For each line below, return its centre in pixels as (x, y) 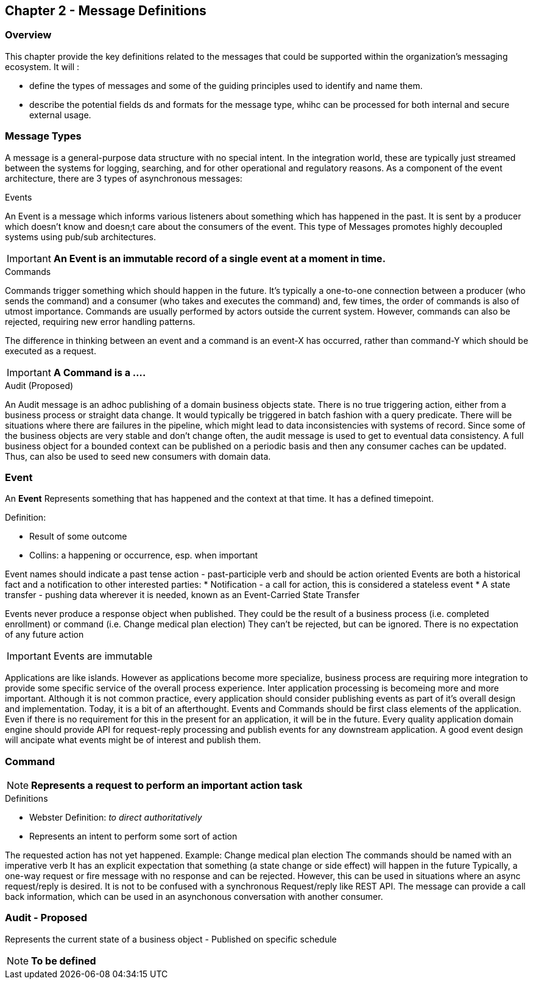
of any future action (44, 635)
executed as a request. (51, 351)
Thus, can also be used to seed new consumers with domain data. (138, 456)
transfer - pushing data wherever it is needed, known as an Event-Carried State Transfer (182, 595)
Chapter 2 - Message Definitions (106, 11)
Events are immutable (103, 656)
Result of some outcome (78, 537)
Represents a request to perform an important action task (167, 786)
